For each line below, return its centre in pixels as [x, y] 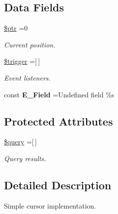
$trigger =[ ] [22, 61]
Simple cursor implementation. [50, 205]
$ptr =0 [16, 28]
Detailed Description [58, 185]
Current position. [30, 44]
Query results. [25, 158]
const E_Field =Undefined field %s [59, 94]
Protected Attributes [59, 121]
